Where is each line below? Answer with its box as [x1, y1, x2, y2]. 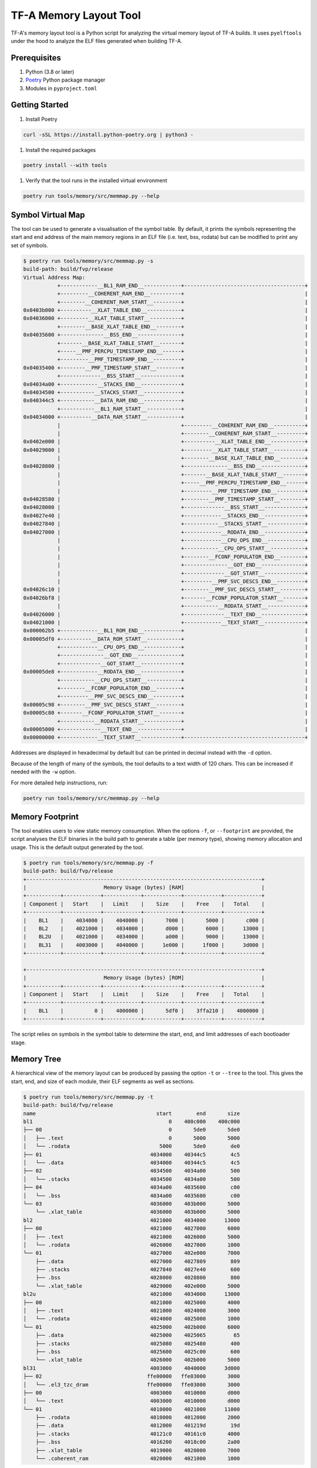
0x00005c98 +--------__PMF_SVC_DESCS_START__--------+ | [23, 701, 308, 708]
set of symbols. [11, 241, 48, 249]
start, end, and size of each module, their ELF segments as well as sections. [11, 1078, 195, 1085]
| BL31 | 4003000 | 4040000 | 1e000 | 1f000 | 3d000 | [23, 941, 265, 948]
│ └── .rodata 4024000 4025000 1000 [23, 1315, 240, 1322]
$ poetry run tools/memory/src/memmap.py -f [23, 859, 154, 866]
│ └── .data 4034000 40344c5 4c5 [23, 1159, 240, 1166]
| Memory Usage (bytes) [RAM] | [23, 884, 265, 891]
